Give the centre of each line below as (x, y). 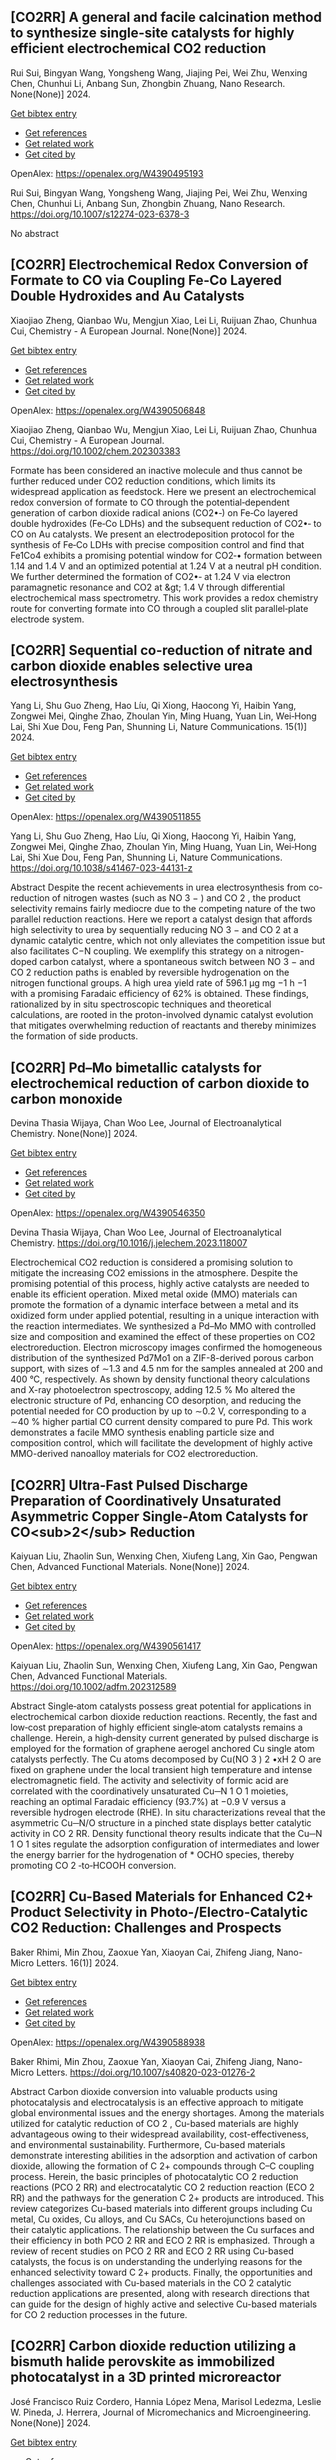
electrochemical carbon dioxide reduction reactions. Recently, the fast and (164, 1717)
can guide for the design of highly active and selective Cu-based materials (164, 2304)
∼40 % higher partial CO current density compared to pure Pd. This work (161, 1422)
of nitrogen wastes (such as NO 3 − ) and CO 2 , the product (176, 898)
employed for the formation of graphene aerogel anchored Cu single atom (162, 1749)
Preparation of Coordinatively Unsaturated (146, 1500)
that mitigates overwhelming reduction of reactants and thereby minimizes (163, 1026)
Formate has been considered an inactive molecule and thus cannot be (156, 470)
